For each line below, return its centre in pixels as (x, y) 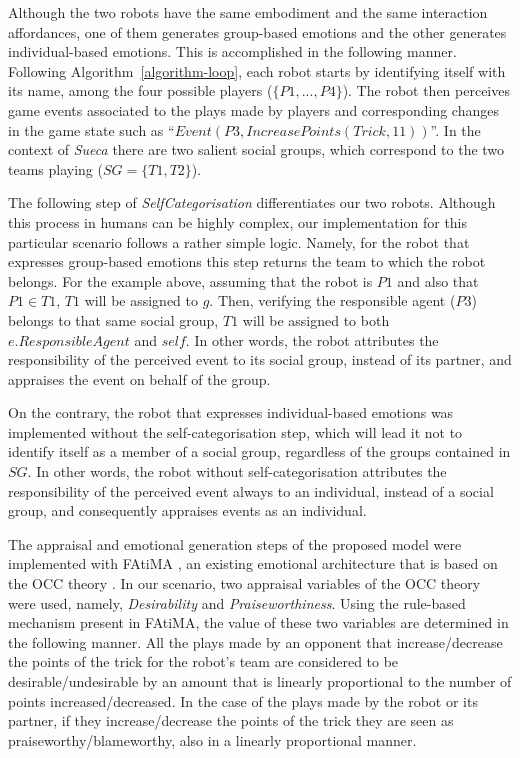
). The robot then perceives (426, 90)
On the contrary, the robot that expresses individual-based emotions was (231, 412)
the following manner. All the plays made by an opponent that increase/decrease (255, 641)
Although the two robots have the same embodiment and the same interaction (248, 12)
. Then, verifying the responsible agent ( (332, 300)
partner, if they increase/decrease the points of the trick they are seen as (231, 720)
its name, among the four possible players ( (140, 90)
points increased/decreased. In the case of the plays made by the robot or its (243, 700)
